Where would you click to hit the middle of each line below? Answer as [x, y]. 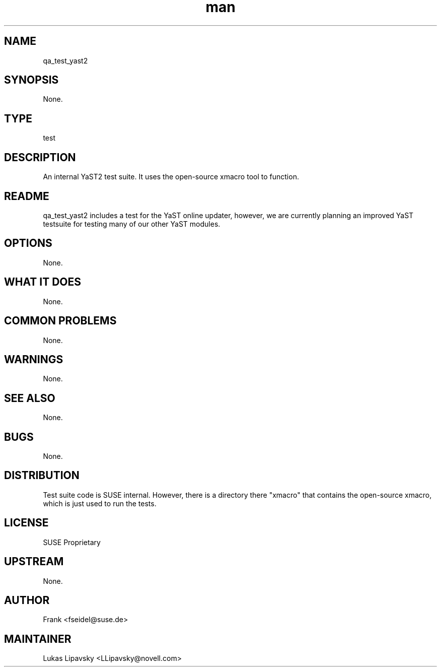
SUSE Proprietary [72, 542]
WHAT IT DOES [43, 282]
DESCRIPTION [40, 157]
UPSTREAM [34, 562]
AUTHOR [27, 600]
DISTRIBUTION [42, 476]
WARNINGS [34, 359]
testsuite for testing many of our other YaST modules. [132, 224]
